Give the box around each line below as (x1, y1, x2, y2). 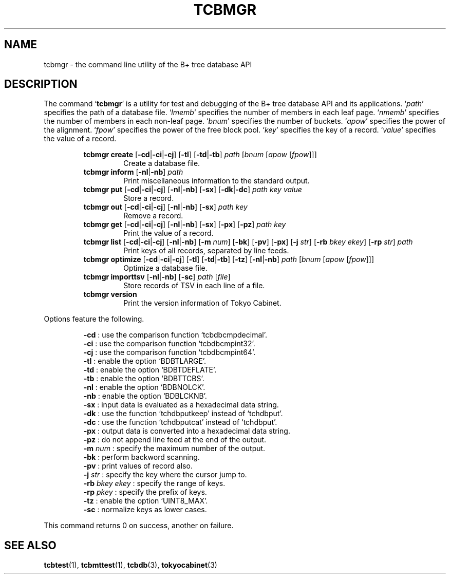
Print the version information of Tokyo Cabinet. (123, 299, 282, 308)
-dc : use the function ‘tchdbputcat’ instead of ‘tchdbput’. (83, 418, 277, 427)
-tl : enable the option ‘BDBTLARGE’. (83, 357, 207, 366)
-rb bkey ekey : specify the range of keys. (83, 479, 226, 488)
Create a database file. (123, 159, 200, 168)
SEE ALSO (4, 538, 57, 552)
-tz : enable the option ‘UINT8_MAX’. (83, 496, 208, 506)
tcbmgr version (83, 290, 137, 299)
